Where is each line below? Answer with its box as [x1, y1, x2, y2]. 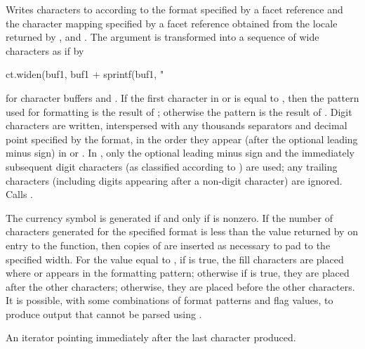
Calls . [6, 187, 33, 202]
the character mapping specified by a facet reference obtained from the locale [6, 15, 338, 30]
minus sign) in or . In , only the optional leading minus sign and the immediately [6, 145, 354, 160]
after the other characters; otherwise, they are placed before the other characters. [6, 279, 355, 294]
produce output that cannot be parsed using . [6, 306, 202, 321]
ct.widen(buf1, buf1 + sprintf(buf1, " [6, 67, 164, 81]
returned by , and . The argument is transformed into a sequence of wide [6, 29, 319, 44]
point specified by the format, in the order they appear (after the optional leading [6, 131, 358, 146]
